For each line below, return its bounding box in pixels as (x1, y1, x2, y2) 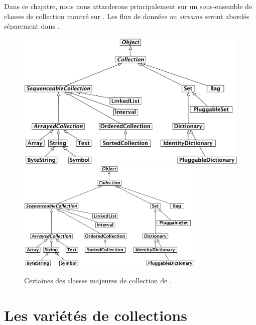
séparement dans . (4, 21, 60, 31)
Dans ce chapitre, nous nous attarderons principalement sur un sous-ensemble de (4, 1, 252, 11)
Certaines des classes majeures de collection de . (24, 275, 172, 285)
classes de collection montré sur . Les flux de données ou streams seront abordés (4, 11, 249, 21)
